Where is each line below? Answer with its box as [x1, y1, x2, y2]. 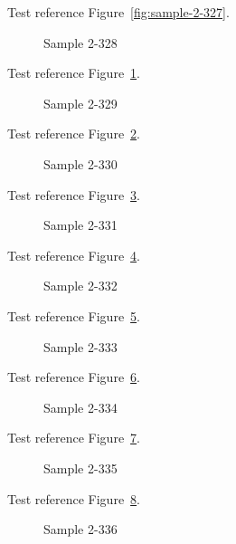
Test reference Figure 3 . [7, 185, 140, 204]
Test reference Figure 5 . [7, 306, 140, 325]
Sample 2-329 [43, 93, 118, 112]
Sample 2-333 [43, 337, 118, 356]
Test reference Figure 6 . [7, 367, 140, 387]
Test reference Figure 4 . [7, 245, 140, 264]
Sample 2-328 [43, 33, 118, 52]
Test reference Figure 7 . [7, 428, 140, 447]
